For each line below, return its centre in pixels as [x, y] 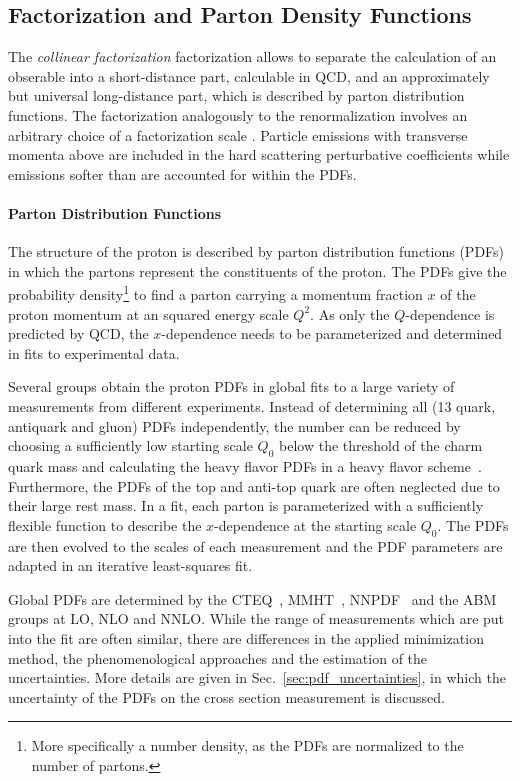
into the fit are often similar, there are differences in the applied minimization [246, 637]
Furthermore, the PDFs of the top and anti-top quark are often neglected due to [254, 485]
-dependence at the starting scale [315, 524]
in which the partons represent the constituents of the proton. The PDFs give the [257, 270]
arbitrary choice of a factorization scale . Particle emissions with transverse [238, 134]
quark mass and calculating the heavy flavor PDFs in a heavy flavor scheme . [245, 465]
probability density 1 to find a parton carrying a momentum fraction [215, 292]
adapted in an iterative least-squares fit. [130, 565]
